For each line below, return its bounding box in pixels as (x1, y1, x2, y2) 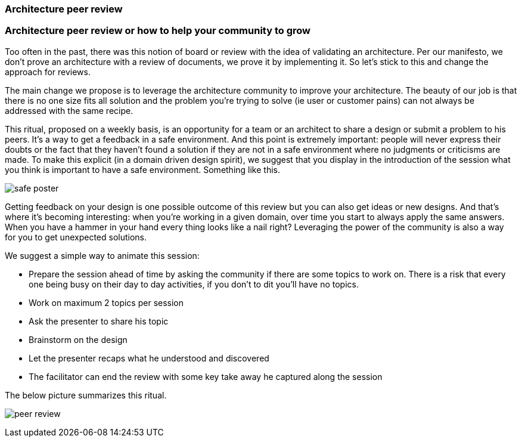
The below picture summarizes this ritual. (5, 390, 167, 400)
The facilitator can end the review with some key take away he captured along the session (29, 371, 383, 382)
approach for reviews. (5, 66, 91, 77)
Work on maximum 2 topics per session (29, 297, 184, 308)
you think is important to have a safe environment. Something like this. (5, 164, 281, 175)
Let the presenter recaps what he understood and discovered (29, 353, 269, 363)
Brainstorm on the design (29, 334, 128, 345)
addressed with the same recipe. (5, 105, 133, 116)
